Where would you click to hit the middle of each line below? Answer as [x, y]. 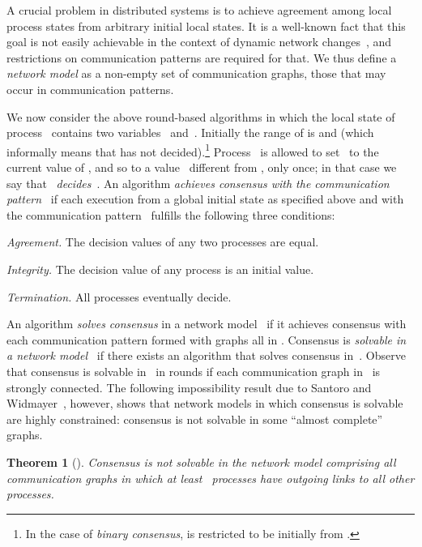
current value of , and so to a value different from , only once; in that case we [202, 167]
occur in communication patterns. [90, 89]
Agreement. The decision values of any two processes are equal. [163, 242]
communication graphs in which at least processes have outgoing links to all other [211, 478]
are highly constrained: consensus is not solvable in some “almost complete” [195, 419]
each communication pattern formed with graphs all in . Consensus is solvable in [207, 339]
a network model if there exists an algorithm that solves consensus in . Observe [206, 355]
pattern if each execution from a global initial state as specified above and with [205, 199]
